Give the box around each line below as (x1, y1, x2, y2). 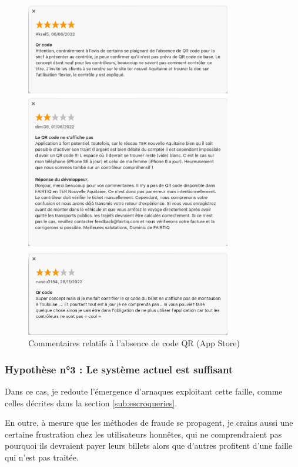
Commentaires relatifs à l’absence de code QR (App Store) (28, 337, 240, 349)
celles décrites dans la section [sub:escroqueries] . (5, 396, 178, 409)
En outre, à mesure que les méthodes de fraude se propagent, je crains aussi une (5, 416, 293, 429)
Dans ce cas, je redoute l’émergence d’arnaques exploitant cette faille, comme (5, 385, 283, 398)
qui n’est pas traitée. (5, 451, 79, 463)
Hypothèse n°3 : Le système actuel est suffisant (5, 362, 233, 376)
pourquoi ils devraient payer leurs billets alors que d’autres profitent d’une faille (5, 439, 293, 452)
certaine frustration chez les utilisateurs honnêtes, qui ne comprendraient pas (5, 428, 282, 440)
